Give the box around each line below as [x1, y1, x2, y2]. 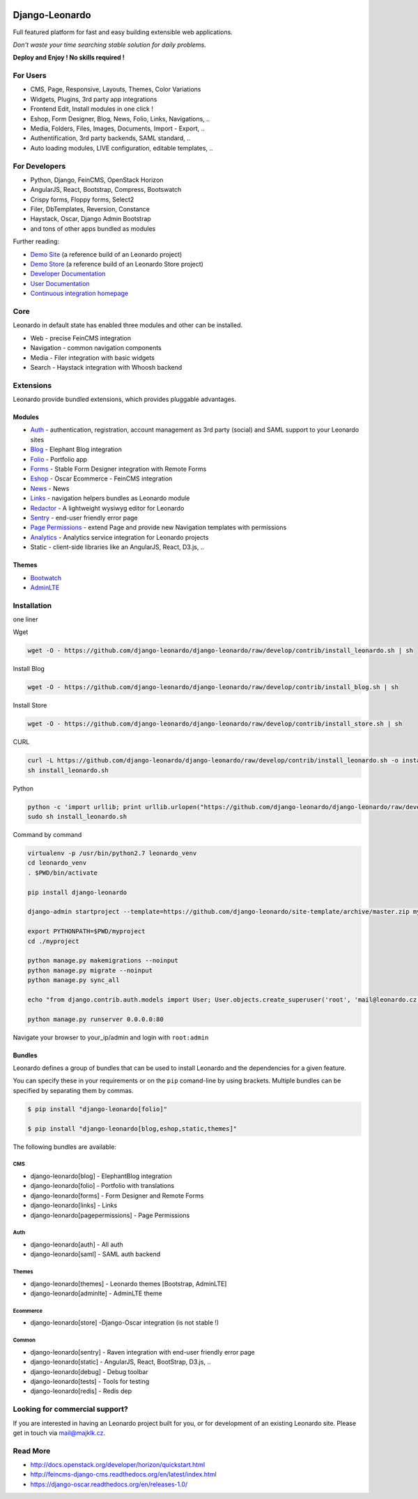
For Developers [13, 161, 66, 171]
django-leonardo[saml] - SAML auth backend [30, 1250, 161, 1258]
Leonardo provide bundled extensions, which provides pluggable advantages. [13, 395, 237, 404]
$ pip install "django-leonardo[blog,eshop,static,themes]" [27, 1124, 238, 1133]
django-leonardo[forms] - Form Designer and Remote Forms [30, 1191, 204, 1200]
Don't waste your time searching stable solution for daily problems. [13, 40, 206, 49]
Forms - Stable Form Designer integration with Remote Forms [30, 465, 207, 474]
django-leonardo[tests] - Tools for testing [30, 1378, 150, 1385]
